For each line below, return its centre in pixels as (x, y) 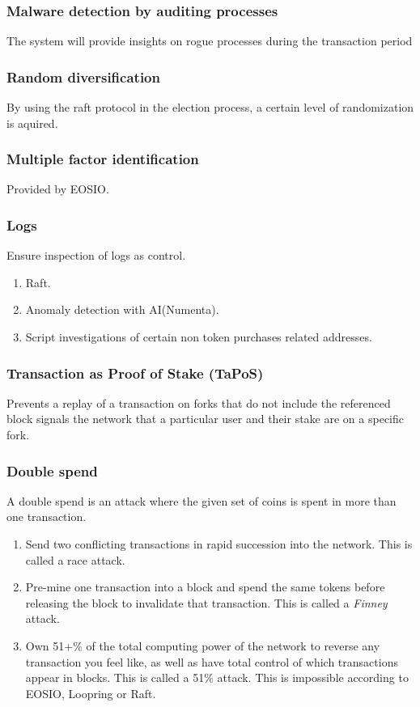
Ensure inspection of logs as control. (96, 255)
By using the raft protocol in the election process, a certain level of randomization (210, 107)
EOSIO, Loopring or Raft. (91, 693)
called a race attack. (75, 559)
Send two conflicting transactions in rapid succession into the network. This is (219, 544)
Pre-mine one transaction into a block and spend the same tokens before (205, 587)
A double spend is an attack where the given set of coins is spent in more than (202, 500)
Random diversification (83, 76)
